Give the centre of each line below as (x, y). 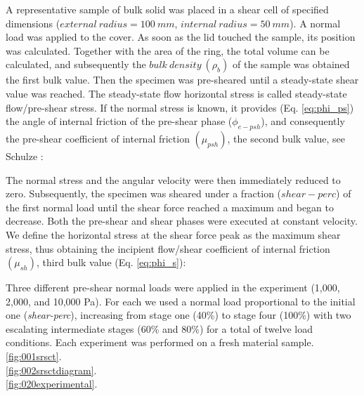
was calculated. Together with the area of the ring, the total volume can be (168, 50)
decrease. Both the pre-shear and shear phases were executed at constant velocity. (182, 221)
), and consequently (303, 121)
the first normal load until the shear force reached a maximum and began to (170, 207)
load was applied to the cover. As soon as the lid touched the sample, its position (181, 37)
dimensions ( (33, 23)
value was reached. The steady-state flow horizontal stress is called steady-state (176, 93)
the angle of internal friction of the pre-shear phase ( (119, 121)
